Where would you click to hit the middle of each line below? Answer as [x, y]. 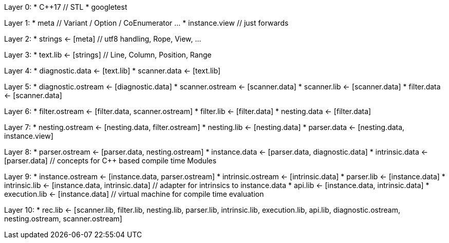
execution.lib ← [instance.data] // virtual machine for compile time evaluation [134, 194]
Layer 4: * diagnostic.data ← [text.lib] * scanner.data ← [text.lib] [113, 71]
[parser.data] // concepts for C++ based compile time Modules [110, 161]
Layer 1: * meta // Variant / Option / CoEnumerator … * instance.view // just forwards [146, 23]
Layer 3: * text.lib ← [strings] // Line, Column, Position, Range [108, 55]
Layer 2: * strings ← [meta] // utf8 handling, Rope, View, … [103, 39]
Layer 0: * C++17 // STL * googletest [66, 7]
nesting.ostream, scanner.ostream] [63, 219]
